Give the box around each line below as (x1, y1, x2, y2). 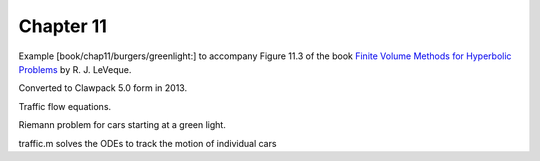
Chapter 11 (18, 15, 107, 37)
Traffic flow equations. (18, 100, 112, 112)
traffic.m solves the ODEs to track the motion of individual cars (18, 137, 277, 149)
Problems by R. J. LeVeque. (18, 63, 132, 75)
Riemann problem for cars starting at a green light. (18, 119, 227, 131)
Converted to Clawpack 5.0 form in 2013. (18, 82, 188, 94)
